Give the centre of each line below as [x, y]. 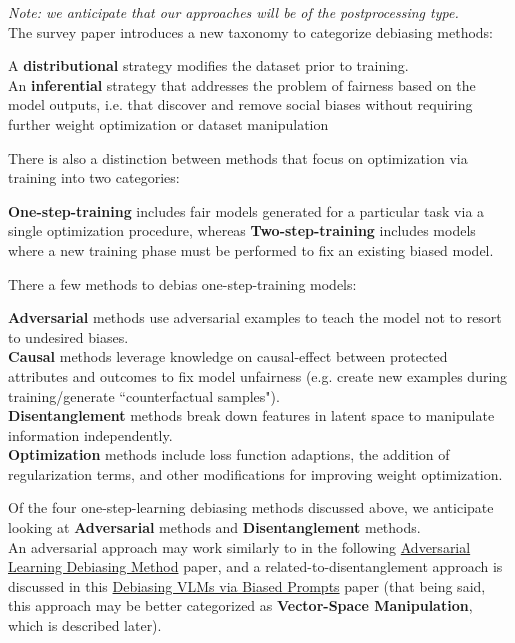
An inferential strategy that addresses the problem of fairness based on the [242, 84]
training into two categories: [94, 177]
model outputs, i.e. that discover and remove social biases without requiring [240, 104]
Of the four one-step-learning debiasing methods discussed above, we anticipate [251, 507]
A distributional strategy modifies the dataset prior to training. [208, 65]
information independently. [90, 434]
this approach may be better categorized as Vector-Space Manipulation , [240, 605]
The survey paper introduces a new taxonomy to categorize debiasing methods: [250, 31]
